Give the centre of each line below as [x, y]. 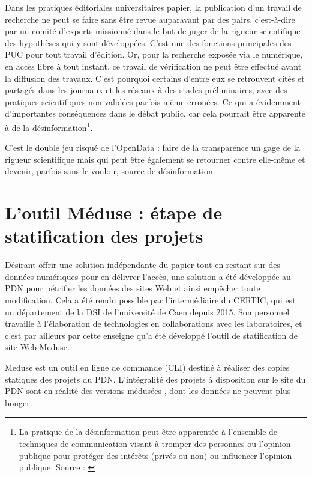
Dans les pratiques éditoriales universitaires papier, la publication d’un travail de [153, 7]
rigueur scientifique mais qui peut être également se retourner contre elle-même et [155, 159]
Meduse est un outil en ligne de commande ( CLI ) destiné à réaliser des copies [147, 367]
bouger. [19, 402]
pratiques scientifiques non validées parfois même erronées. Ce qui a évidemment [153, 101]
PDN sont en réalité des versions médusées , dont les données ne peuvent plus [148, 391]
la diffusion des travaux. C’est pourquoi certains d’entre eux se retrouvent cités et [155, 78]
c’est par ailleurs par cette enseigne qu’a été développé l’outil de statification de [151, 335]
